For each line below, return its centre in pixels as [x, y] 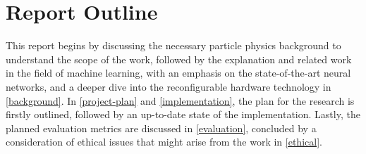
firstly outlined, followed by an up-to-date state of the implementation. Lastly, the [183, 114]
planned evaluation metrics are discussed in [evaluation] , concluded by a [161, 128]
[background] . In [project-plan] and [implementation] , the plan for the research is [180, 100]
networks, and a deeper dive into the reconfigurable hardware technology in [169, 86]
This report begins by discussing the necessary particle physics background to [173, 45]
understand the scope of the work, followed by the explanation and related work [179, 59]
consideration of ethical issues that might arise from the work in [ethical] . [164, 142]
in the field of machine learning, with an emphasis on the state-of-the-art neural [178, 73]
